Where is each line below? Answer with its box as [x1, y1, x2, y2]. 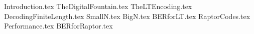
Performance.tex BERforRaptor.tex [4, 20, 113, 31]
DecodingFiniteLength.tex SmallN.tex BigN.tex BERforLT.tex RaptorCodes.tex [4, 10, 250, 21]
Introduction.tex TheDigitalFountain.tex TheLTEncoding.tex [4, 1, 192, 11]
